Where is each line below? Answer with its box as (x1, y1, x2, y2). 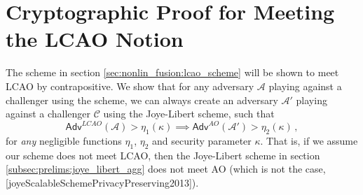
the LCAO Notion (6, 24, 184, 53)
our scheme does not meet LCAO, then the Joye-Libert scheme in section (6, 147, 320, 162)
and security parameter (152, 133, 252, 147)
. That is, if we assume (260, 133, 358, 147)
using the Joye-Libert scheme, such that (103, 106, 275, 121)
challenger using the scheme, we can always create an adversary (6, 92, 278, 107)
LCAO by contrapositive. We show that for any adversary (6, 78, 254, 93)
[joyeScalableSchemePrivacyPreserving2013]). (6, 175, 199, 189)
